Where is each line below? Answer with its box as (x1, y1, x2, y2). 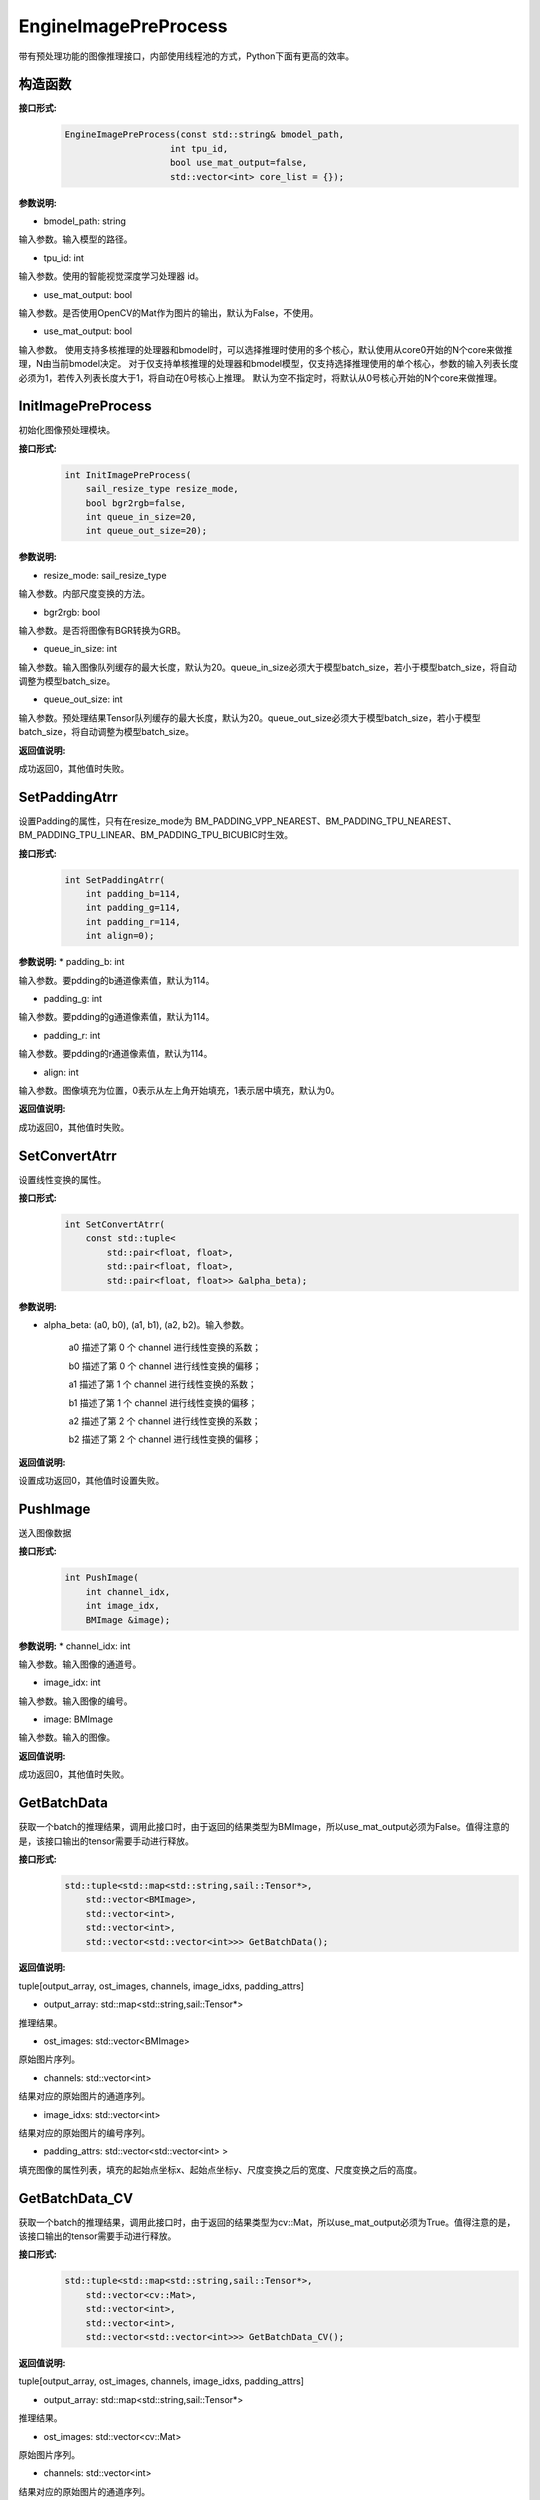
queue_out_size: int (43, 693, 124, 705)
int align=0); (85, 930, 155, 942)
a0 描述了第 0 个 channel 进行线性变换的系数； (68, 1341, 262, 1354)
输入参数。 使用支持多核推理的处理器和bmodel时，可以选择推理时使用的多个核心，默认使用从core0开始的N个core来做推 (18, 343, 513, 355)
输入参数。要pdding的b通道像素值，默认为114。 (18, 974, 215, 986)
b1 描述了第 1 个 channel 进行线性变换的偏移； (68, 1396, 258, 1409)
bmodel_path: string (43, 215, 127, 227)
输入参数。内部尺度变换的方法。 (18, 588, 150, 600)
